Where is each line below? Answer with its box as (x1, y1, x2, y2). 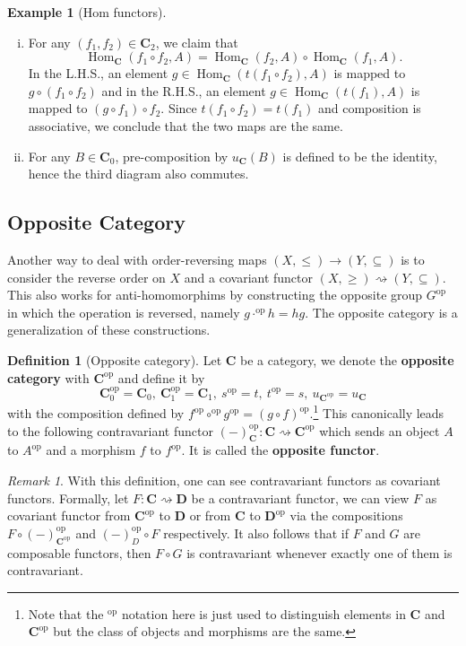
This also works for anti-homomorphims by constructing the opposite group (7, 285, 423, 304)
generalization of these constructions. (7, 320, 211, 339)
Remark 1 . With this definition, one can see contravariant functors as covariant (7, 470, 441, 489)
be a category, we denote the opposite (240, 350, 454, 369)
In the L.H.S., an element (28, 64, 168, 83)
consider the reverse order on (7, 267, 166, 286)
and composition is (317, 99, 421, 118)
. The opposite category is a (305, 302, 458, 321)
